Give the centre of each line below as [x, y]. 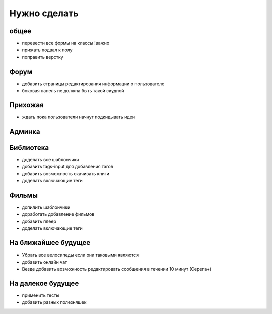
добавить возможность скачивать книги [65, 173]
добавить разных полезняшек [54, 302]
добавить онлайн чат [45, 262]
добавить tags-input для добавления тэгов [67, 167]
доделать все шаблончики [50, 159]
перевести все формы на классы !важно [66, 43]
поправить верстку [43, 57]
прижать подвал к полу [47, 50]
